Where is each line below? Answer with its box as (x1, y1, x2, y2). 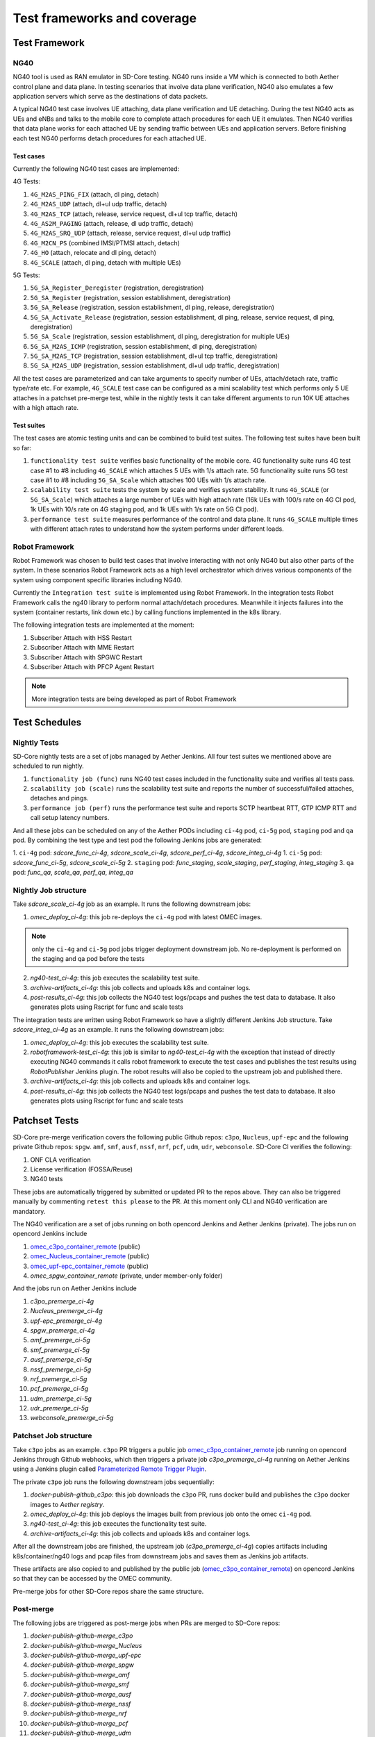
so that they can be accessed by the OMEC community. (12, 1574, 172, 1583)
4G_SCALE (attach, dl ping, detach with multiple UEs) (30, 258, 181, 267)
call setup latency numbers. (30, 814, 110, 822)
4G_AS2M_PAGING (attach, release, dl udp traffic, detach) (30, 220, 194, 227)
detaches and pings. (30, 794, 89, 802)
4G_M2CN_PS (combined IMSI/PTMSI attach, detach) (30, 238, 181, 247)
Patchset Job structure (12, 1431, 92, 1441)
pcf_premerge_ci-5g (30, 1385, 89, 1393)
